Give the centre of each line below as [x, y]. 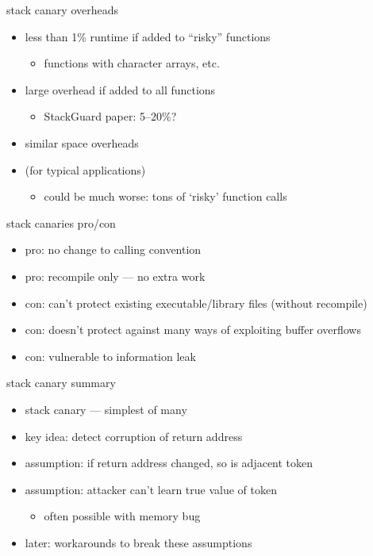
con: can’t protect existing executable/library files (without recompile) [196, 303]
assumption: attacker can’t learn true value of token [151, 489]
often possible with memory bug [122, 516]
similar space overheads [82, 142]
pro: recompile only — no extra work [115, 276]
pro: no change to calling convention [113, 249]
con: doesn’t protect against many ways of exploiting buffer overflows [193, 330]
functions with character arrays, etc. [132, 63]
